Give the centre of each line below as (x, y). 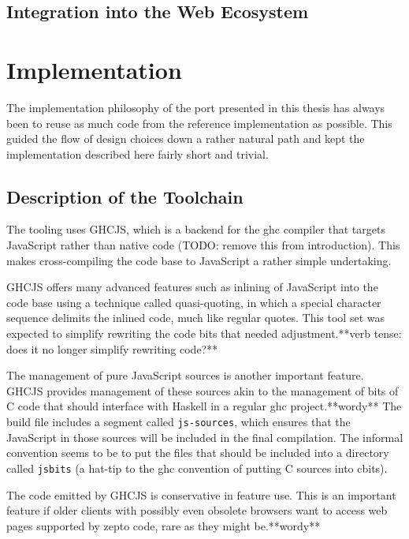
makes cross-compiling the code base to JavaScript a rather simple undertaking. (199, 260)
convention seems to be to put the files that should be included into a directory (198, 453)
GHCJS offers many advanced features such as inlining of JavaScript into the (192, 287)
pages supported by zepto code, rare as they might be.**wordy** (164, 525)
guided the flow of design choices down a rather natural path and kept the (186, 138)
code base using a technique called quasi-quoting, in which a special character (194, 302)
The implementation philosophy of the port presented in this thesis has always (196, 107)
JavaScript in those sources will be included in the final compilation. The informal (205, 437)
